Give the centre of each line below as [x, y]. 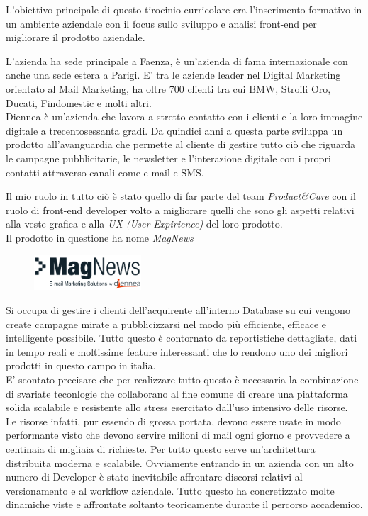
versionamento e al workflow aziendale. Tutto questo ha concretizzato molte [170, 490]
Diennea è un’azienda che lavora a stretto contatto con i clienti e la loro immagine [184, 117]
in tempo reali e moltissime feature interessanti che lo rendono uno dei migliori [177, 351]
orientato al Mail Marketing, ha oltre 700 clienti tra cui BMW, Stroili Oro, [168, 88]
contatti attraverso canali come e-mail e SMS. [105, 172]
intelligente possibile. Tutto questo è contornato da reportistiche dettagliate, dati [182, 338]
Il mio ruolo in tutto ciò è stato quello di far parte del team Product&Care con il [181, 196]
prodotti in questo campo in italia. [81, 365]
